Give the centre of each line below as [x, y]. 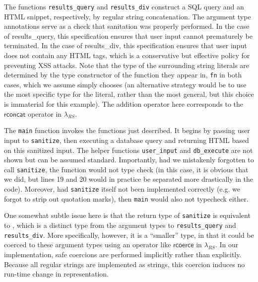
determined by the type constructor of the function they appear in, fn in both [123, 75]
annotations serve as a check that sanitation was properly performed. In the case [127, 26]
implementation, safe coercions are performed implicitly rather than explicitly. [123, 254]
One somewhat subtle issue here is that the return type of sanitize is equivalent [127, 215]
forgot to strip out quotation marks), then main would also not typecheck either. [126, 198]
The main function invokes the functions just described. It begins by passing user [127, 130]
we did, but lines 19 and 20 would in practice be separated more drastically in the [129, 179]
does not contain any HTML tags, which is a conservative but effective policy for [127, 55]
